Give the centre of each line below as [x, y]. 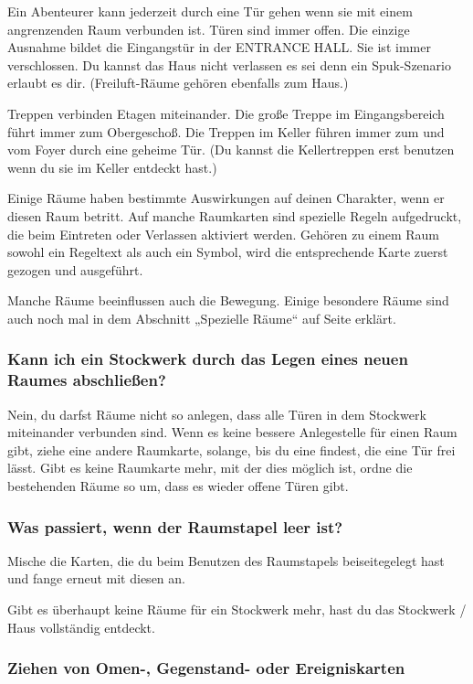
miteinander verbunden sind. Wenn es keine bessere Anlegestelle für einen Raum [232, 432]
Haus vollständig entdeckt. [81, 627]
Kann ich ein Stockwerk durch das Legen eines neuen [208, 359]
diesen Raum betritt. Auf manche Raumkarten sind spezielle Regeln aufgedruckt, [235, 215]
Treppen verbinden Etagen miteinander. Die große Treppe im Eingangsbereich [226, 113]
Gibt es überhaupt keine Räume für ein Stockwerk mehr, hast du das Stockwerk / [237, 609]
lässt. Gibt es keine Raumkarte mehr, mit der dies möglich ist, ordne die [210, 468]
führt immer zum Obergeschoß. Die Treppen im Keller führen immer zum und [226, 131]
